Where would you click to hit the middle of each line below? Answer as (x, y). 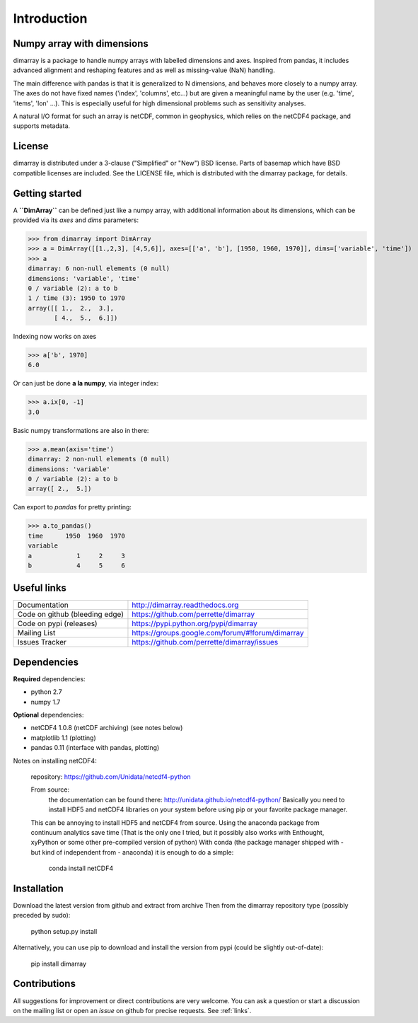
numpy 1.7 (46, 702)
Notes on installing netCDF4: (55, 761)
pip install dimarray (59, 964)
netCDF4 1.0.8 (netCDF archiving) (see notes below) (107, 728)
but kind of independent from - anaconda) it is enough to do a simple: (132, 852)
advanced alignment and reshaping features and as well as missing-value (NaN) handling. (144, 70)
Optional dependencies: (48, 715)
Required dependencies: (49, 678)
